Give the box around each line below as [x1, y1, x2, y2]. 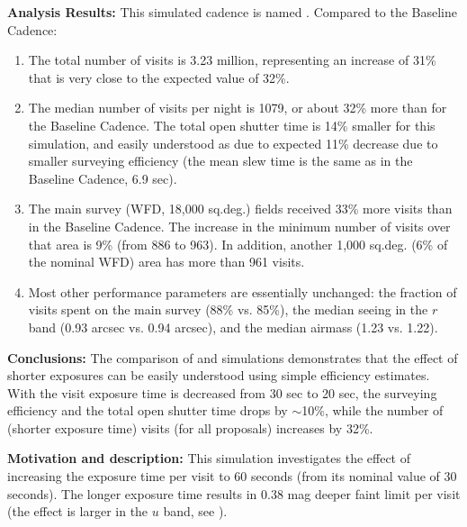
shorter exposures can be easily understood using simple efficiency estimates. [7, 366, 430, 385]
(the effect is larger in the [7, 502, 148, 521]
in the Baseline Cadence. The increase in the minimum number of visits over [28, 216, 451, 235]
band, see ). [163, 502, 228, 521]
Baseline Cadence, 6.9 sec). [28, 168, 177, 187]
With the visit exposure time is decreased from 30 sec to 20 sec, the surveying [7, 383, 437, 402]
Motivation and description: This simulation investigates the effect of [7, 449, 410, 468]
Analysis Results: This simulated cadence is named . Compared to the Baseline [7, 3, 458, 21]
